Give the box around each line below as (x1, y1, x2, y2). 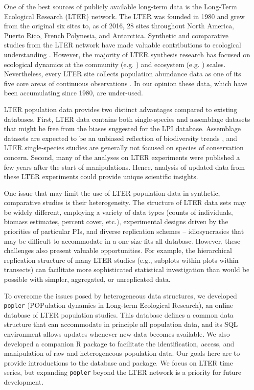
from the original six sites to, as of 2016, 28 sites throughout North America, (4, 21, 234, 31)
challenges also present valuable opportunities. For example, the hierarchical (4, 245, 232, 255)
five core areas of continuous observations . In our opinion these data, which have (4, 78, 248, 88)
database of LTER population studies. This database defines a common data (4, 309, 233, 320)
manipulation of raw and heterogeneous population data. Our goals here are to (4, 348, 240, 358)
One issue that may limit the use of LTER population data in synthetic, (4, 187, 220, 198)
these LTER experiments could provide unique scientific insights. (4, 171, 198, 182)
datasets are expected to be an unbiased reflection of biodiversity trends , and (4, 133, 237, 143)
